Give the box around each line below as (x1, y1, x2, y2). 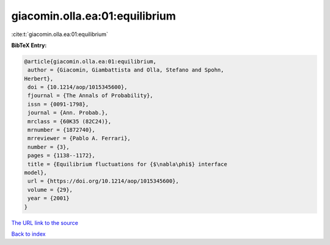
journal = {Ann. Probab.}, (28, 109, 108, 116)
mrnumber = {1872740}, (28, 126, 96, 134)
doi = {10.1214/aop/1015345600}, (28, 84, 128, 91)
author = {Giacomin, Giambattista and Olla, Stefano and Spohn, (28, 67, 224, 73)
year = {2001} (28, 195, 70, 202)
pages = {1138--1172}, (28, 152, 96, 159)
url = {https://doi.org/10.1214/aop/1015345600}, (28, 178, 180, 185)
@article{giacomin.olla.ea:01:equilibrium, (24, 58, 157, 65)
